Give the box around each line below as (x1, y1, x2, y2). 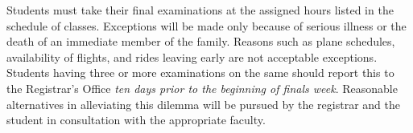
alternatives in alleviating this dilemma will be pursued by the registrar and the (6, 95, 400, 112)
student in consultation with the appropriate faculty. (6, 111, 266, 128)
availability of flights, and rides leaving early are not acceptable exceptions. (6, 48, 378, 65)
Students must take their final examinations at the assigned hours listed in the (6, 2, 394, 18)
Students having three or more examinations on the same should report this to (6, 64, 394, 81)
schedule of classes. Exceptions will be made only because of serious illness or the (6, 17, 407, 34)
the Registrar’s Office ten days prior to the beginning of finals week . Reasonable (6, 79, 398, 96)
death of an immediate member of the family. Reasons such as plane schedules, (6, 33, 395, 50)
